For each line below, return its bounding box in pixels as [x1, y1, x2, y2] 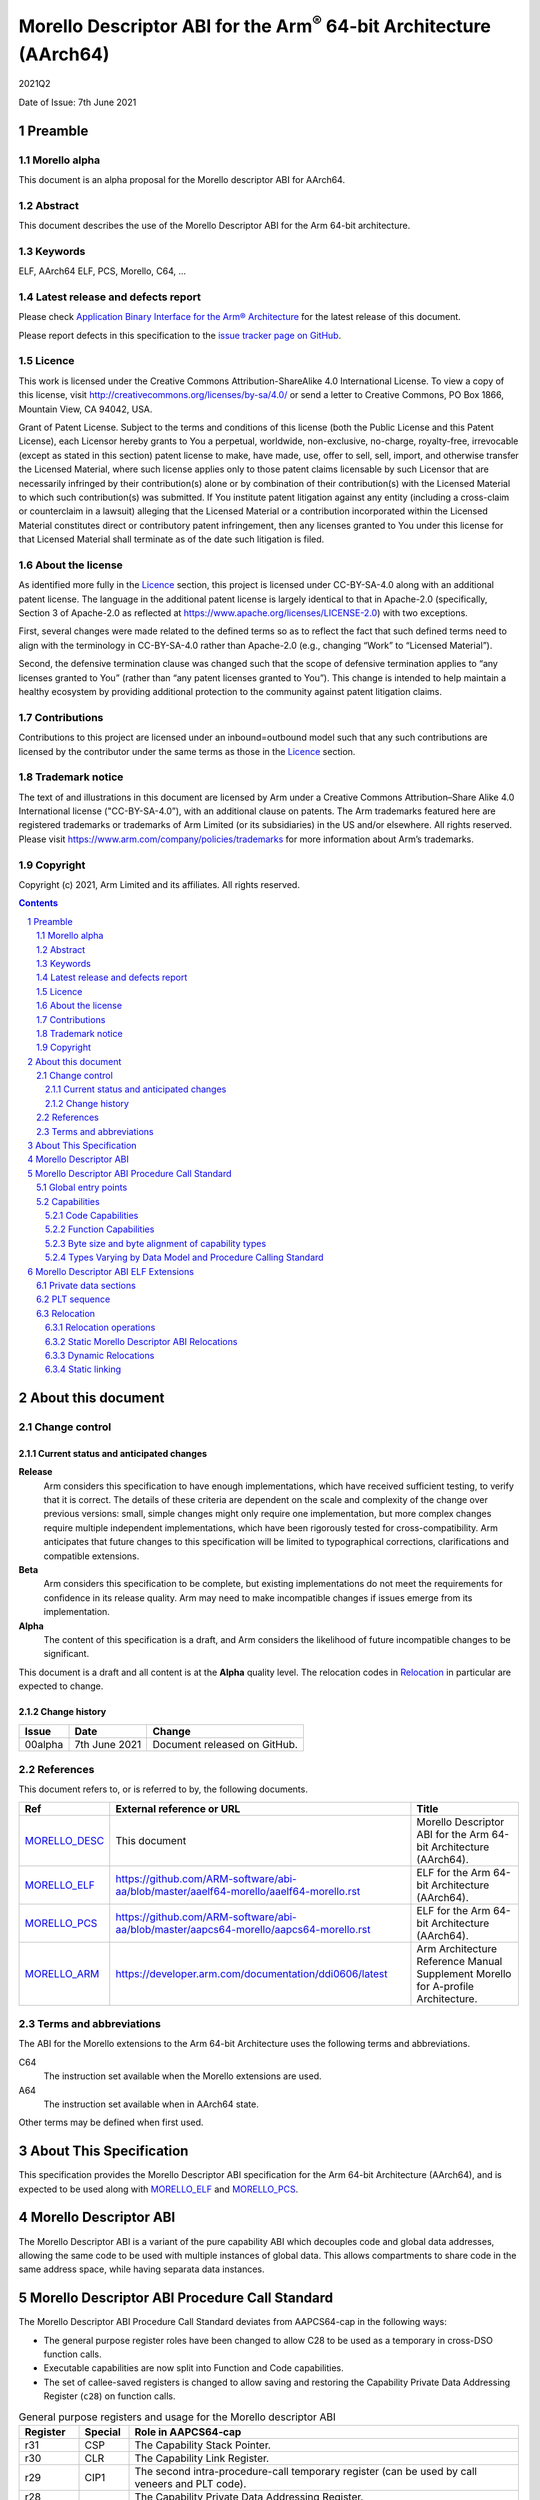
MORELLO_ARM [24, 1966, 100, 1980]
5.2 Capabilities [36, 1195, 100, 1207]
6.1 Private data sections [36, 1279, 137, 1291]
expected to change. [18, 1680, 104, 1692]
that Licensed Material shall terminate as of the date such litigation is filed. [18, 533, 325, 545]
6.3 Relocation [36, 1307, 95, 1319]
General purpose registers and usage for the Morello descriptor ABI [18, 2410, 337, 2424]
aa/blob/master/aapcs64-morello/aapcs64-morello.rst [115, 1922, 371, 1936]
